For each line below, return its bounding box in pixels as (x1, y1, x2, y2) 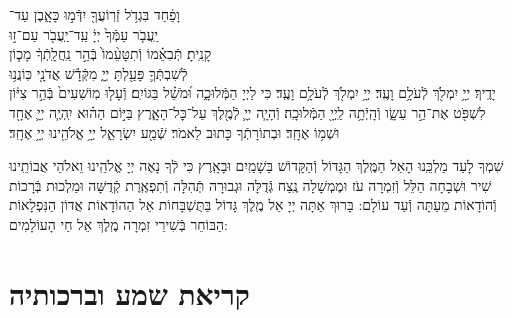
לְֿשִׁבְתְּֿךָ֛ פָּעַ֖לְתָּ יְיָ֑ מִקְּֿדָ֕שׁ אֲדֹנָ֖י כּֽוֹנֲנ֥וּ (9, 62, 188, 83)
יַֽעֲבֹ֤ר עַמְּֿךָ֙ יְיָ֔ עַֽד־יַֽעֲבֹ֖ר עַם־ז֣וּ (9, 23, 159, 44)
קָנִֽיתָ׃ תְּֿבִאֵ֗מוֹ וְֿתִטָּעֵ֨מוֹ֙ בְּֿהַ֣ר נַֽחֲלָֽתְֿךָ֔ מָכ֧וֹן (9, 43, 212, 64)
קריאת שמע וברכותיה (9, 272, 250, 313)
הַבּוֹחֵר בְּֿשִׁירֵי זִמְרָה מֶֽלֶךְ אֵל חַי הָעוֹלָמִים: (9, 213, 228, 234)
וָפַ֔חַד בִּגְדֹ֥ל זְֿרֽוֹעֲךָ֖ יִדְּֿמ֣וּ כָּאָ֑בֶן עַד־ (9, 4, 180, 24)
